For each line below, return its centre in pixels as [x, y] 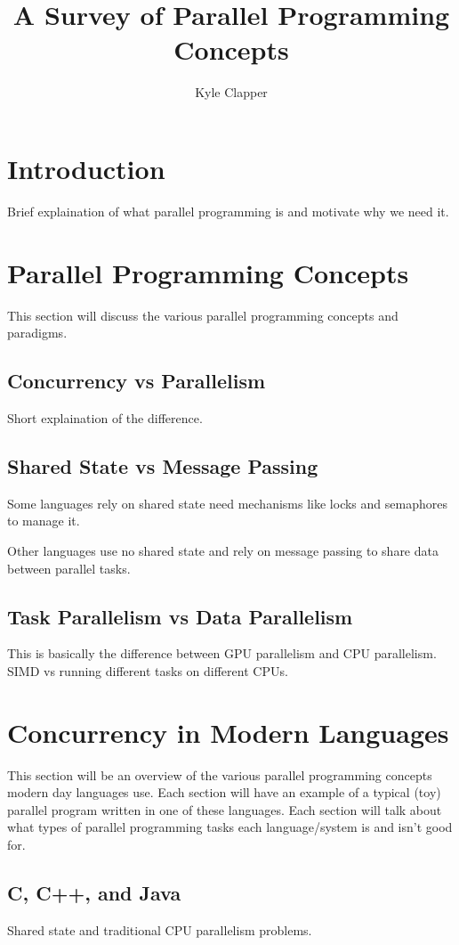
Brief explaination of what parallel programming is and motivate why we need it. [228, 211]
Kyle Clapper [231, 92]
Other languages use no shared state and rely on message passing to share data [223, 550]
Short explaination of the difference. [105, 417]
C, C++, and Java [94, 892]
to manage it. [44, 521]
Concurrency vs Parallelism [137, 381]
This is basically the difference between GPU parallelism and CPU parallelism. [222, 653]
